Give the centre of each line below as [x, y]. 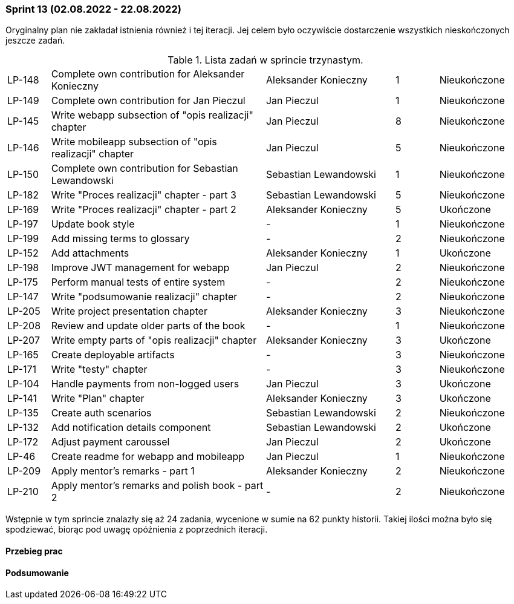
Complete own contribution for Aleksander [148, 74]
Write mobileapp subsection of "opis [134, 142]
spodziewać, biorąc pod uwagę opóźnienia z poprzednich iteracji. [137, 530]
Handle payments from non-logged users [145, 384]
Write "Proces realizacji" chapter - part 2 [144, 210]
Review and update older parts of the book [148, 326]
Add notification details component [131, 428]
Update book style [93, 224]
